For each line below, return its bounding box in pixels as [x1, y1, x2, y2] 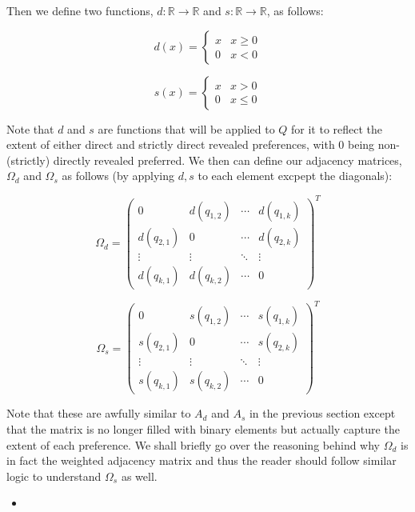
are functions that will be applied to [98, 120, 275, 137]
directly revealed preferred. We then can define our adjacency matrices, [53, 151, 402, 168]
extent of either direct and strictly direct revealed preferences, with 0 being [6, 136, 375, 153]
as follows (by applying [62, 167, 175, 184]
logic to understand [6, 467, 102, 484]
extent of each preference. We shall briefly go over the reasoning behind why [6, 436, 381, 453]
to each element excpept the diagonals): [198, 167, 393, 184]
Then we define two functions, [6, 2, 154, 18]
